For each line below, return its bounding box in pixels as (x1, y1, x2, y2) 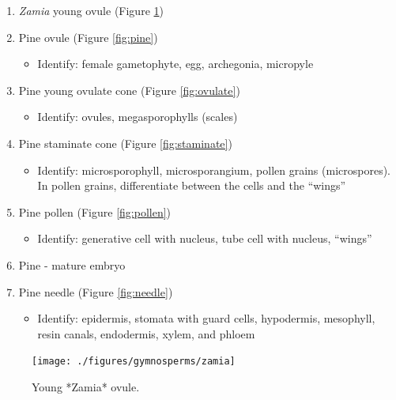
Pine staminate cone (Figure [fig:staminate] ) (18, 134, 232, 151)
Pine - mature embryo (18, 256, 126, 273)
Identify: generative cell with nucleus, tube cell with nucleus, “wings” (37, 230, 372, 247)
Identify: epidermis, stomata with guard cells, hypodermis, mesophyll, (37, 310, 375, 326)
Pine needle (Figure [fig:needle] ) (18, 283, 173, 300)
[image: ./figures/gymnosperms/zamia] (32, 356, 236, 368)
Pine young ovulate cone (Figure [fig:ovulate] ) (18, 81, 240, 98)
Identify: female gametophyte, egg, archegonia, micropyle (37, 55, 314, 72)
